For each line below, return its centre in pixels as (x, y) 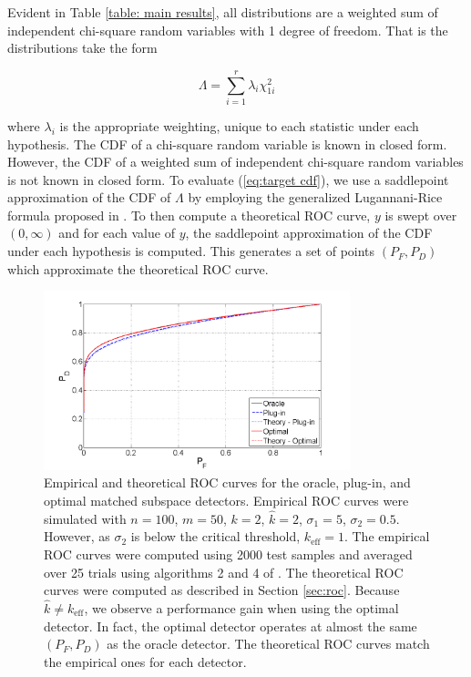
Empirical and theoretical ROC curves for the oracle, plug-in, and (227, 482)
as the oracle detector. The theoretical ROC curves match (268, 644)
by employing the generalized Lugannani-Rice (315, 197)
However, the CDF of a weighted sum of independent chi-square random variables (235, 162)
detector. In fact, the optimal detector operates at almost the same (230, 626)
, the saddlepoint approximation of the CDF (309, 233)
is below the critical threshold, (215, 536)
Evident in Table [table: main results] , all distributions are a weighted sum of (223, 12)
